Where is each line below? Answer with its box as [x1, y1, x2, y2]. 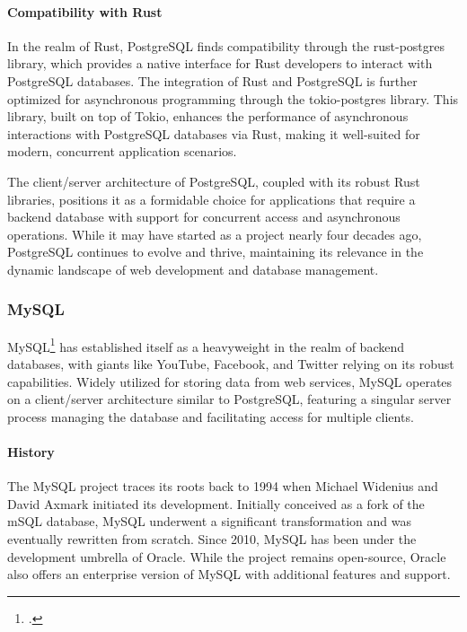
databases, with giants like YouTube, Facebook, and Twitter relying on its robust [7, 354, 454, 373]
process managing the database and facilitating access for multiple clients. [7, 407, 414, 426]
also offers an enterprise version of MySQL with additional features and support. [7, 565, 451, 584]
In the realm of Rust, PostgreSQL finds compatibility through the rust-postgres [7, 36, 445, 55]
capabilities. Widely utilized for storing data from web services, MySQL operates [7, 372, 453, 391]
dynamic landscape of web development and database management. [7, 259, 379, 278]
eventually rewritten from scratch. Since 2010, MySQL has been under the [7, 529, 417, 548]
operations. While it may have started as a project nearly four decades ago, [7, 224, 422, 243]
